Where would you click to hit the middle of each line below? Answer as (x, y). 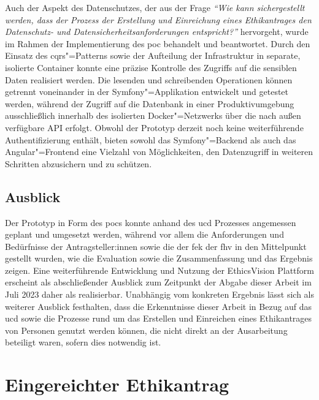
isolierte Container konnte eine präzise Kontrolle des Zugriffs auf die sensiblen (151, 67)
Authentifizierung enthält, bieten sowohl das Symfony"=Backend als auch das (151, 139)
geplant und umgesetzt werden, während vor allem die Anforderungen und (144, 234)
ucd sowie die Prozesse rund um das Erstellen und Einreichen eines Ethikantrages (159, 318)
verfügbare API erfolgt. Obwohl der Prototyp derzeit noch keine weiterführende (154, 127)
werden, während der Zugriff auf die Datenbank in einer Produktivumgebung (150, 103)
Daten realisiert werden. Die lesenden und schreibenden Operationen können (149, 79)
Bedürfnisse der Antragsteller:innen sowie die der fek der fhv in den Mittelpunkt (156, 246)
